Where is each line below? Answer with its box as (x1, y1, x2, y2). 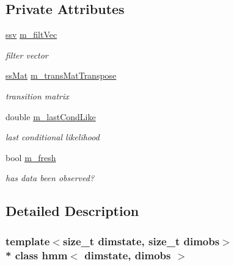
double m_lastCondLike (5, 110, 96, 123)
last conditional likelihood (5, 131, 100, 143)
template (5, 233, 50, 248)
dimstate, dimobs (84, 247, 171, 262)
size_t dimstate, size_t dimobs (62, 233, 220, 248)
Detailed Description (5, 201, 139, 220)
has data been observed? (5, 171, 95, 184)
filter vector (5, 48, 48, 61)
